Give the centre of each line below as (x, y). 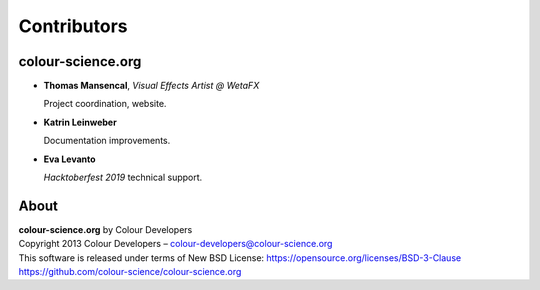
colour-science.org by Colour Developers (105, 229)
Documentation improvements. (107, 141)
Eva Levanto (69, 159)
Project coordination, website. (105, 104)
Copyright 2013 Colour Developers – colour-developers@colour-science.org (175, 244)
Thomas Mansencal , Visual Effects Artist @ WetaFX (151, 86)
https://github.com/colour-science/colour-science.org (130, 272)
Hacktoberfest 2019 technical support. (123, 177)
